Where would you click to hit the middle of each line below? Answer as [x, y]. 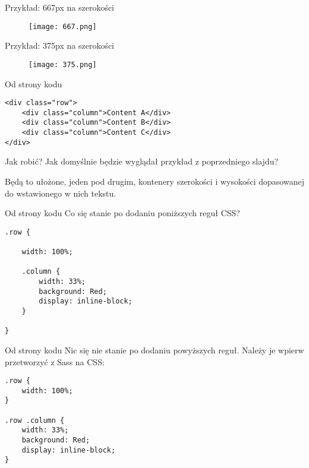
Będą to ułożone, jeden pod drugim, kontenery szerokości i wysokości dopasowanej [154, 181]
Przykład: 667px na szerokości [60, 7]
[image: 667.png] [63, 26]
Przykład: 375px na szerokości [60, 45]
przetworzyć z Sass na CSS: [55, 361]
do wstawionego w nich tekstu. [61, 193]
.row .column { [35, 420]
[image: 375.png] [63, 64]
